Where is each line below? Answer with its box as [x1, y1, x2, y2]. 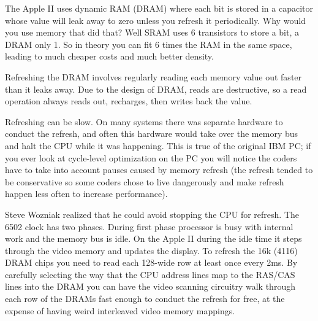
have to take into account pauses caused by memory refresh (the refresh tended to [5, 163, 313, 176]
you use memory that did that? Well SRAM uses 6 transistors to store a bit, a [5, 26, 299, 39]
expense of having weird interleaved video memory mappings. [5, 304, 235, 317]
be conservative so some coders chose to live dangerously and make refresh [5, 175, 284, 188]
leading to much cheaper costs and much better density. [5, 50, 214, 63]
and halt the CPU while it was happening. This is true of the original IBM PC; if [5, 139, 311, 152]
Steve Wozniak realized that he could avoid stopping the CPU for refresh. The [5, 207, 300, 220]
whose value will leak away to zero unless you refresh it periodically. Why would [5, 14, 306, 26]
